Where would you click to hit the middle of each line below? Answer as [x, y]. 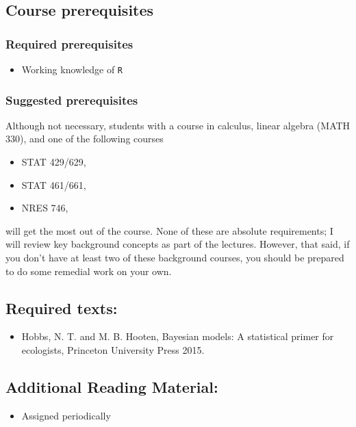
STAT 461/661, [54, 184]
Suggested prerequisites [72, 100]
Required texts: [62, 308]
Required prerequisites [69, 43]
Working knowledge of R [72, 69]
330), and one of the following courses [85, 139]
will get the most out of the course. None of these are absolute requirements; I [169, 230]
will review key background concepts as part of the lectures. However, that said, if [178, 244]
